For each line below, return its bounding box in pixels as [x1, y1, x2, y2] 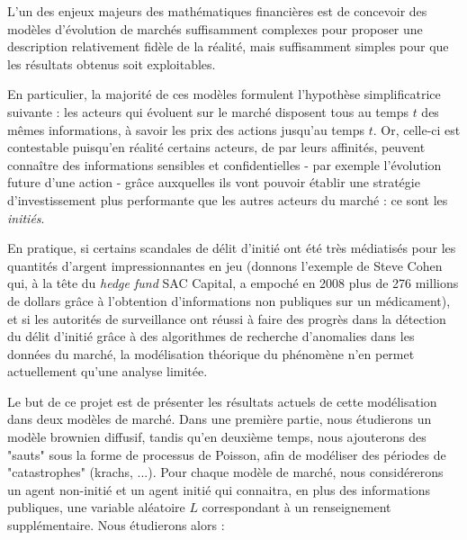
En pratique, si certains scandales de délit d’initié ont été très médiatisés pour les [7, 238, 456, 257]
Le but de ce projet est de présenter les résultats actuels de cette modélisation [7, 391, 437, 410]
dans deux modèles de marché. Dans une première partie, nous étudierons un [7, 409, 432, 428]
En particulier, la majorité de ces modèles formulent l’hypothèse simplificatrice [7, 85, 441, 103]
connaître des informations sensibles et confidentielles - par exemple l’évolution [7, 155, 442, 174]
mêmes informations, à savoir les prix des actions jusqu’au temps [7, 120, 364, 139]
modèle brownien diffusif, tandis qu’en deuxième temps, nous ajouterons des [7, 427, 427, 446]
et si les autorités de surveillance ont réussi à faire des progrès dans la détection [7, 309, 446, 328]
